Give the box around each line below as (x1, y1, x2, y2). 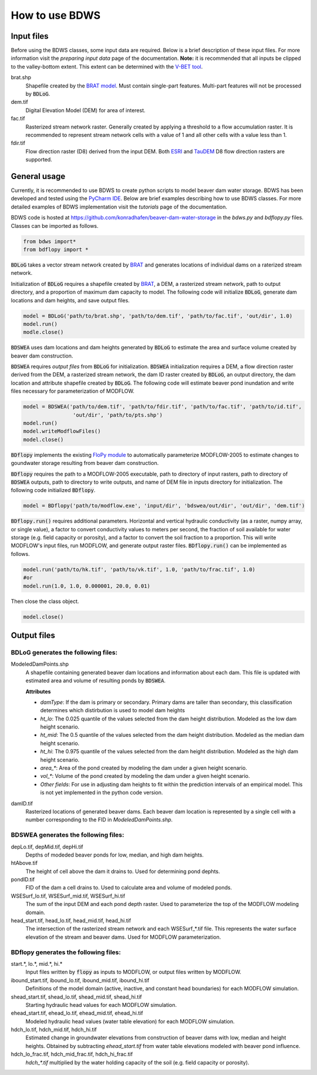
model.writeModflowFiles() (23, 428, 101, 434)
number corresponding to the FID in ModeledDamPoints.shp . (25, 816, 173, 823)
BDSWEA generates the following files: (11, 831, 124, 839)
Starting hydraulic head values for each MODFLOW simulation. (25, 1001, 177, 1008)
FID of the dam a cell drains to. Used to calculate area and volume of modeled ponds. (25, 884, 232, 891)
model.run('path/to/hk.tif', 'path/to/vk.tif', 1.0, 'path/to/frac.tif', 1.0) (23, 566, 255, 572)
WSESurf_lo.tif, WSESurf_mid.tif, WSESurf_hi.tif (11, 892, 126, 899)
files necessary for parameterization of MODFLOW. (11, 387, 134, 395)
